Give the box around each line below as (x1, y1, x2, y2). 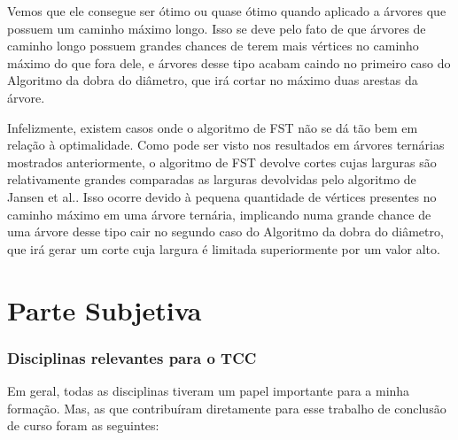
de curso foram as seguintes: (7, 416, 159, 435)
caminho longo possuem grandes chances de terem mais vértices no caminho (7, 36, 419, 55)
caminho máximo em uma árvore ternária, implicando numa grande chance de (7, 205, 431, 223)
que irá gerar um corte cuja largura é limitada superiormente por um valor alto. (7, 239, 440, 258)
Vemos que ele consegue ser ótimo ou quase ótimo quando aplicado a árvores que (7, 2, 446, 19)
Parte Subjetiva (7, 291, 202, 328)
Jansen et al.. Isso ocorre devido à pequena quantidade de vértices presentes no (7, 187, 437, 205)
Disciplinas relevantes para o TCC (7, 346, 257, 368)
